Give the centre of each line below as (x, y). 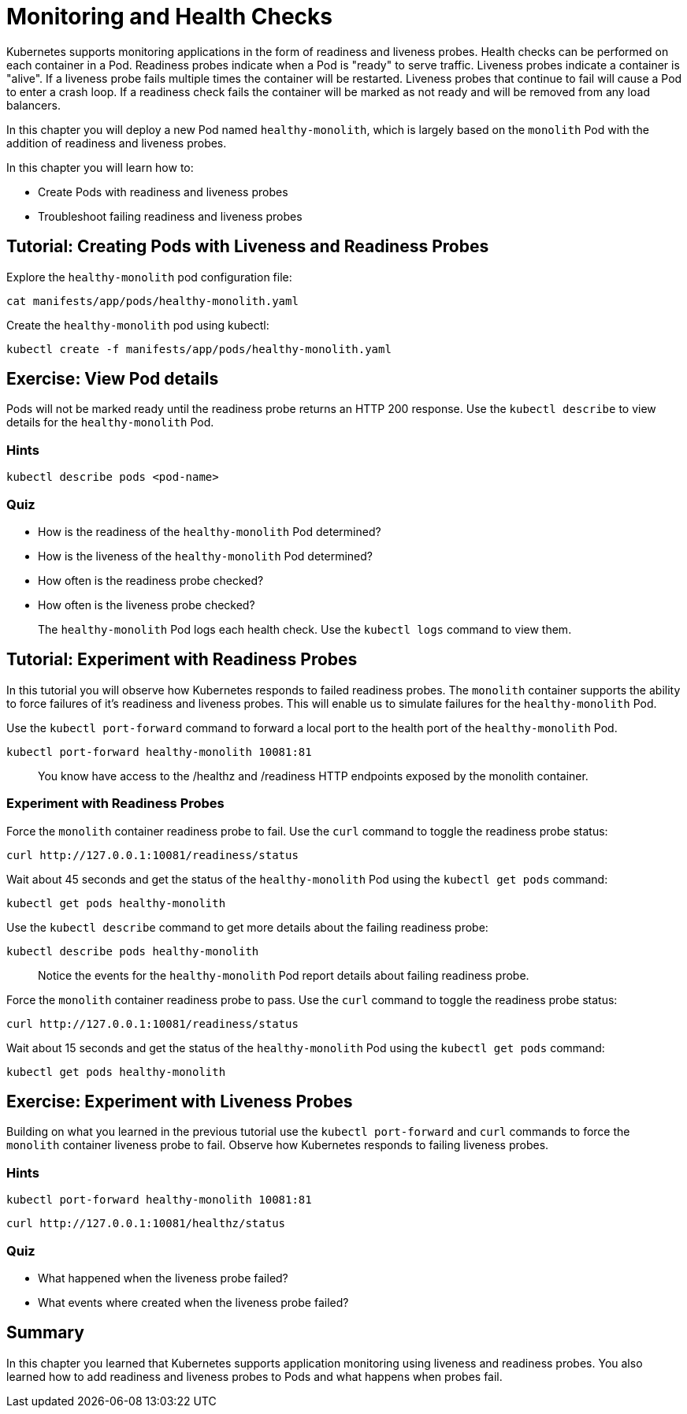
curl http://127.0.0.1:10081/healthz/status (146, 1224)
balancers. (33, 105)
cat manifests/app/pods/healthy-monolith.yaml (152, 301)
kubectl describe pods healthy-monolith (133, 951)
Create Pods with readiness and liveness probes (163, 192)
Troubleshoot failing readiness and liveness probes (170, 216)
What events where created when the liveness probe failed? (193, 1302)
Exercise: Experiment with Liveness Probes (180, 1101)
